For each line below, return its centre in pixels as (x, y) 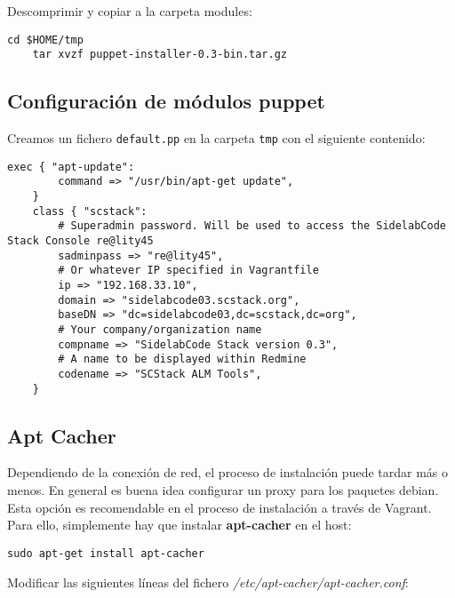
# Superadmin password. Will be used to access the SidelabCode (252, 226)
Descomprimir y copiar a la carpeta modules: (130, 11)
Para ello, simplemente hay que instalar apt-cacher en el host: (180, 525)
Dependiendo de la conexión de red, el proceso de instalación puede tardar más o (228, 472)
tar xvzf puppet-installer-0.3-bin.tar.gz (160, 55)
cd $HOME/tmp (45, 40)
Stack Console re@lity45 (80, 241)
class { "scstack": (90, 211)
